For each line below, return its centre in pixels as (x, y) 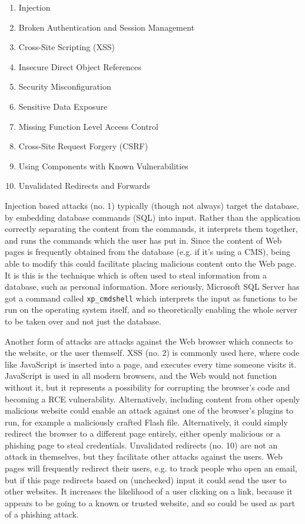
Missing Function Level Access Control (88, 126)
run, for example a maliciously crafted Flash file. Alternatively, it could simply (146, 422)
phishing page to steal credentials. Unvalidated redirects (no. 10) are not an (141, 445)
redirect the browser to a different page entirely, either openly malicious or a (142, 433)
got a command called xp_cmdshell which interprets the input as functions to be (151, 298)
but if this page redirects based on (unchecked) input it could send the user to (146, 479)
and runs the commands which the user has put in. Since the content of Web (143, 240)
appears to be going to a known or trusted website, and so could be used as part (150, 502)
